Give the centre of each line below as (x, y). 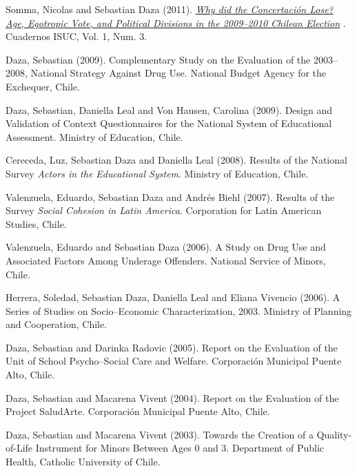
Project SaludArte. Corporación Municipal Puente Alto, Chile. (138, 411)
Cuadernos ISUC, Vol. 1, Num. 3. (76, 36)
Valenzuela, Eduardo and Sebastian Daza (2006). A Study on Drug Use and (166, 247)
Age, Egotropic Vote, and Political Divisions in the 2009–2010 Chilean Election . (176, 22)
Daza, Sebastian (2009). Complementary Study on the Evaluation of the (158, 59)
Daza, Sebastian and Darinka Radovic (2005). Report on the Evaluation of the (172, 347)
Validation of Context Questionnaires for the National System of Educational (169, 123)
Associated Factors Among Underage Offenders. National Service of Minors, (166, 260)
